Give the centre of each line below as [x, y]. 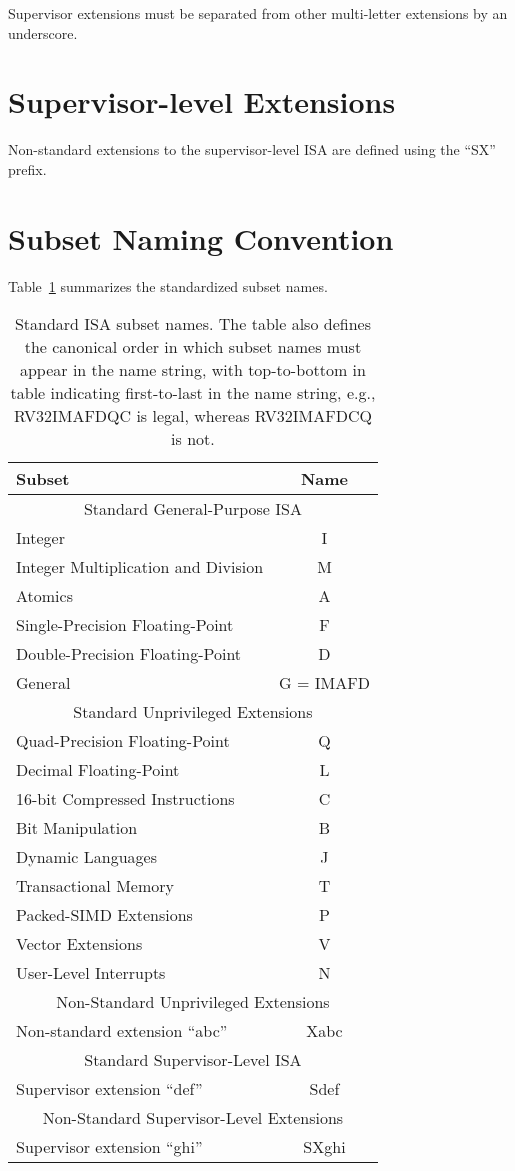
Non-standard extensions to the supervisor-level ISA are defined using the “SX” [252, 149]
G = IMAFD [324, 683]
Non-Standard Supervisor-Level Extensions [193, 1118]
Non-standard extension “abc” [122, 1031]
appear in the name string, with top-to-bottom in [192, 370]
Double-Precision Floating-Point [129, 654]
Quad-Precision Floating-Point [123, 741]
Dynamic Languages [86, 857]
